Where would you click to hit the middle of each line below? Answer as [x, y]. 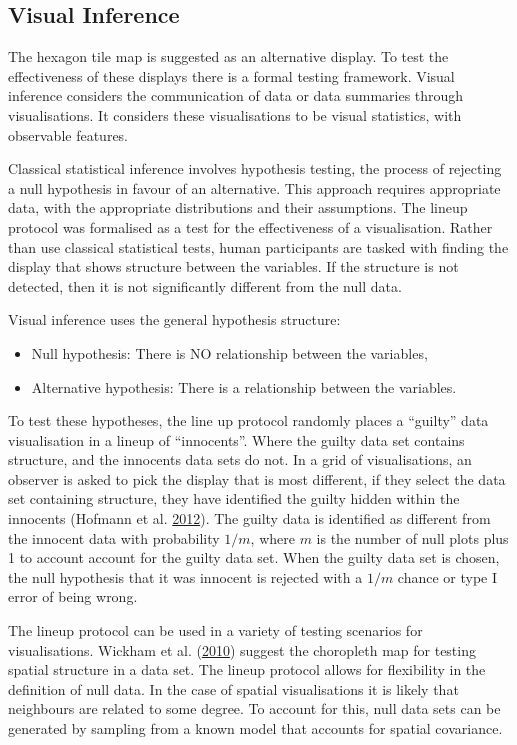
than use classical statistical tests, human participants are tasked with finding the [258, 246]
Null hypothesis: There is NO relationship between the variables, [229, 352]
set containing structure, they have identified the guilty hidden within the [234, 498]
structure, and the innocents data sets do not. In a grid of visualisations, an [240, 459]
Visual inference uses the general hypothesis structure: [174, 319]
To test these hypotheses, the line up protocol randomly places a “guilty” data [248, 420]
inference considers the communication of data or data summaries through [236, 95]
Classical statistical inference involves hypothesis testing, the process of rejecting [255, 168]
